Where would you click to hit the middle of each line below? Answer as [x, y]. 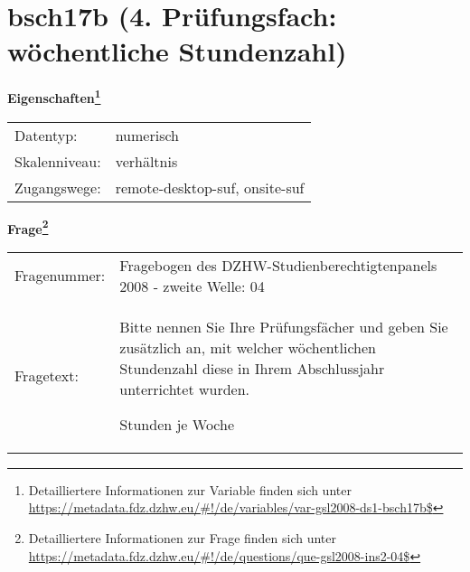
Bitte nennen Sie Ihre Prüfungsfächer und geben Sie [284, 326]
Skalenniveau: [58, 161]
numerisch [147, 135]
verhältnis [146, 161]
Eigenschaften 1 [54, 96]
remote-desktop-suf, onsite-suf [210, 187]
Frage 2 [28, 227]
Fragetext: [47, 375]
